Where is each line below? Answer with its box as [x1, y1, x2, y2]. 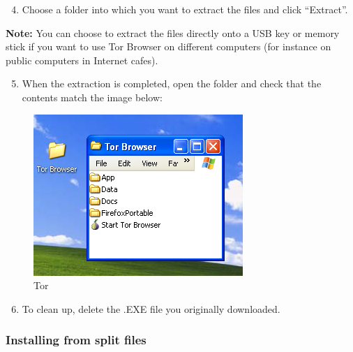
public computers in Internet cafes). [6, 52, 158, 67]
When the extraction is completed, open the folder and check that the [22, 76, 322, 91]
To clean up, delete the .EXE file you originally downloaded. [22, 301, 280, 316]
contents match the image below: [22, 89, 163, 104]
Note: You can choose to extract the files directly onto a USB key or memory [6, 25, 340, 40]
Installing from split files [6, 331, 147, 349]
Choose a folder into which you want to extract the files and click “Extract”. [22, 2, 348, 16]
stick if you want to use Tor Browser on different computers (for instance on [6, 39, 331, 54]
